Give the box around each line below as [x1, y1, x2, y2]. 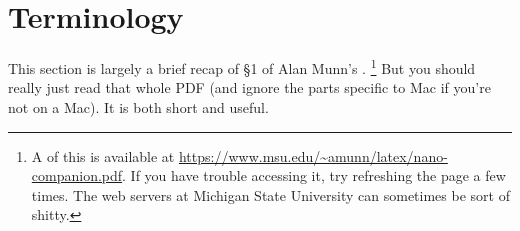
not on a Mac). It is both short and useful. [8, 96, 269, 117]
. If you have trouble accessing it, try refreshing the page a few [122, 165, 506, 186]
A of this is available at [31, 145, 175, 166]
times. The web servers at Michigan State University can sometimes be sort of [31, 184, 510, 205]
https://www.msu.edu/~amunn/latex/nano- [178, 145, 448, 166]
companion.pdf [31, 165, 123, 186]
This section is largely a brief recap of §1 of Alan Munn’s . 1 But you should [8, 55, 476, 78]
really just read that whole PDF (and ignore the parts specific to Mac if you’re [8, 77, 491, 98]
